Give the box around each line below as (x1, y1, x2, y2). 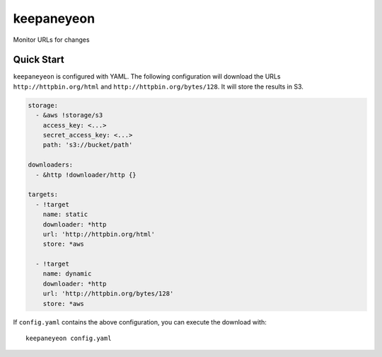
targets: (28, 191, 59, 198)
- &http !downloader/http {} (35, 171, 137, 178)
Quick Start (13, 54, 64, 66)
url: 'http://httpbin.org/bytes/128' (42, 290, 174, 297)
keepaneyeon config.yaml (25, 334, 112, 343)
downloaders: (28, 161, 74, 169)
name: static (42, 210, 88, 219)
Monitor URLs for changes (13, 35, 90, 44)
